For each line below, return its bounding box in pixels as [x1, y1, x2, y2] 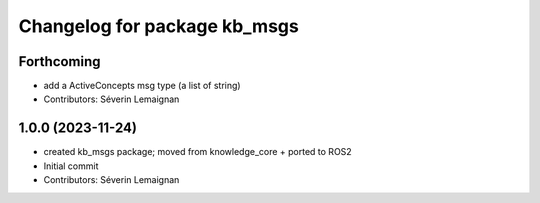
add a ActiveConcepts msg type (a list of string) [43, 80, 241, 92]
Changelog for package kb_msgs [18, 15, 299, 37]
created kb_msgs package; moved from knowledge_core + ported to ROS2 [43, 146, 352, 158]
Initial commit [43, 160, 99, 172]
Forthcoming [18, 53, 101, 70]
